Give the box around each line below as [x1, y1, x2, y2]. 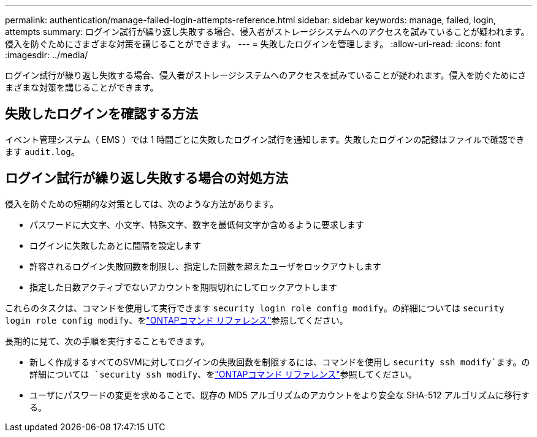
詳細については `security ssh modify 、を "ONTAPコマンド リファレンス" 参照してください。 [29, 368, 417, 379]
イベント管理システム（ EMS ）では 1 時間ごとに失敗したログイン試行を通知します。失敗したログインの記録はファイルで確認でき [5, 134, 525, 145]
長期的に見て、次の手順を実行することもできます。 [5, 335, 210, 346]
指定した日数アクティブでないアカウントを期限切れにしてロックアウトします [29, 281, 338, 292]
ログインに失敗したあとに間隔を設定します [29, 240, 201, 251]
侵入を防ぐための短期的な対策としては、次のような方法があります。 [5, 198, 278, 209]
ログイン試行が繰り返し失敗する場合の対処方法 [5, 170, 288, 186]
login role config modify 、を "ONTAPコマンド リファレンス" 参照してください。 [5, 314, 348, 325]
